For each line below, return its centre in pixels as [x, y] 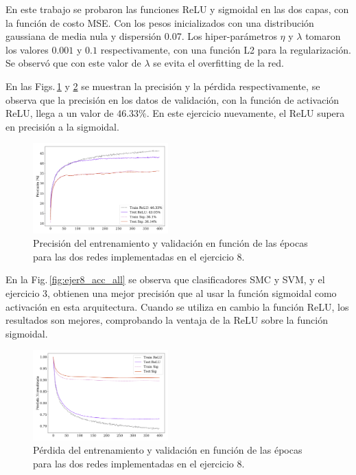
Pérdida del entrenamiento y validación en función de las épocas [168, 450]
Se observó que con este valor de [73, 63]
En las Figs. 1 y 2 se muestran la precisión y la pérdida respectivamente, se [163, 86]
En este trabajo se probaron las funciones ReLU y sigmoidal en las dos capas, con [177, 9]
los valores [27, 49]
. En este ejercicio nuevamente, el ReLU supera [246, 113]
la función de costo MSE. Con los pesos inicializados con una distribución [160, 22]
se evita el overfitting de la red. [218, 63]
